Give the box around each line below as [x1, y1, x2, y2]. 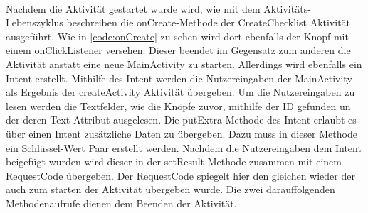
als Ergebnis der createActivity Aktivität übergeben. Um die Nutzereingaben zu [6, 84, 355, 99]
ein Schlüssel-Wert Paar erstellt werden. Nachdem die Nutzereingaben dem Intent [6, 140, 362, 155]
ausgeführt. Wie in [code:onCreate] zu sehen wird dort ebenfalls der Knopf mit [6, 28, 349, 43]
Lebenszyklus [6, 15, 63, 30]
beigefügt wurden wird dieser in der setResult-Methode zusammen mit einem [6, 154, 342, 169]
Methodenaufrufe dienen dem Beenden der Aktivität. [6, 195, 237, 210]
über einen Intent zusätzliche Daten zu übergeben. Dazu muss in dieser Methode [6, 126, 357, 141]
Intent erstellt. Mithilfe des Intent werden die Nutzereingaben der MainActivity [6, 70, 352, 85]
